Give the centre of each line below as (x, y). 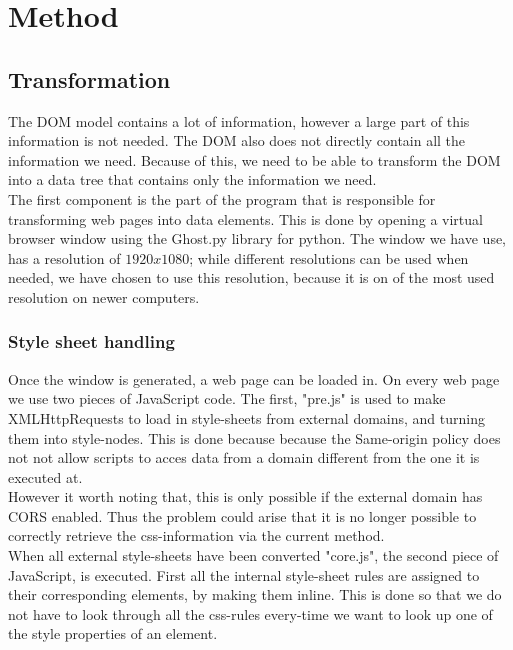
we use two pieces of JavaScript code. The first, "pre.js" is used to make (227, 398)
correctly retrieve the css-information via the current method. (196, 535)
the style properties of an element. (113, 633)
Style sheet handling (91, 341)
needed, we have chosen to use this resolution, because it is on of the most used (251, 277)
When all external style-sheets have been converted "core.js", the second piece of (253, 555)
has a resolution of (64, 257)
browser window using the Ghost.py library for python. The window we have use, (257, 238)
